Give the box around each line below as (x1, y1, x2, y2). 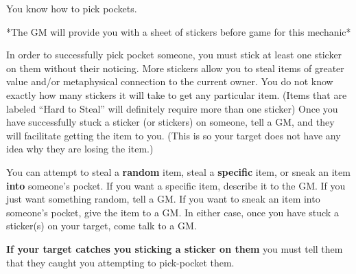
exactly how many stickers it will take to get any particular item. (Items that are (6, 87, 347, 102)
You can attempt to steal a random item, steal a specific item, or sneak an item (6, 164, 351, 179)
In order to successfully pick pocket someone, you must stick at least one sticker (6, 47, 342, 62)
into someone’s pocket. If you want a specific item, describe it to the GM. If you (6, 178, 346, 192)
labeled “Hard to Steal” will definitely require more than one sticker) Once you (6, 101, 338, 115)
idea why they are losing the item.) (6, 141, 154, 156)
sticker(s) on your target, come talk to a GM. (6, 218, 197, 233)
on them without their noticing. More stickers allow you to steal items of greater (6, 60, 344, 75)
